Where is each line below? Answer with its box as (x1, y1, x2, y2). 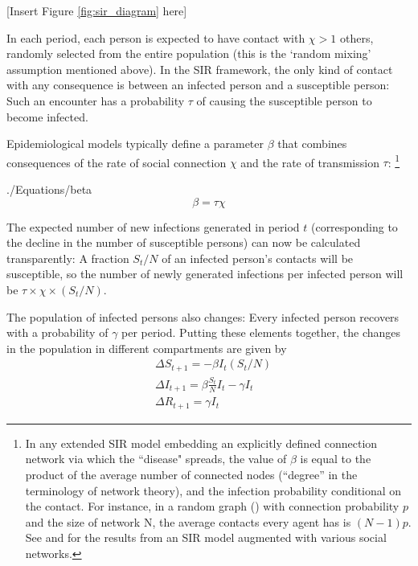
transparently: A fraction (6, 249, 129, 266)
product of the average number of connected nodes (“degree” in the (25, 466, 358, 482)
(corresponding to (310, 218, 398, 235)
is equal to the (300, 450, 371, 467)
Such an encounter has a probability (6, 92, 185, 109)
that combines (277, 135, 347, 152)
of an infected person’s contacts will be (162, 249, 354, 266)
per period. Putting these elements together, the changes (121, 324, 401, 341)
